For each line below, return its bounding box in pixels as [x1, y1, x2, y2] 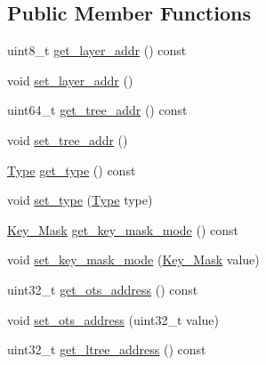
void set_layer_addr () [7, 70, 133, 89]
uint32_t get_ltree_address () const [7, 340, 206, 359]
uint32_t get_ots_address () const [7, 280, 198, 298]
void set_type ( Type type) [7, 191, 153, 209]
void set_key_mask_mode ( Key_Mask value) [7, 250, 260, 269]
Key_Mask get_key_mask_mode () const [7, 220, 239, 239]
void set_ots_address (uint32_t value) [7, 310, 219, 328]
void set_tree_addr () [7, 130, 128, 149]
